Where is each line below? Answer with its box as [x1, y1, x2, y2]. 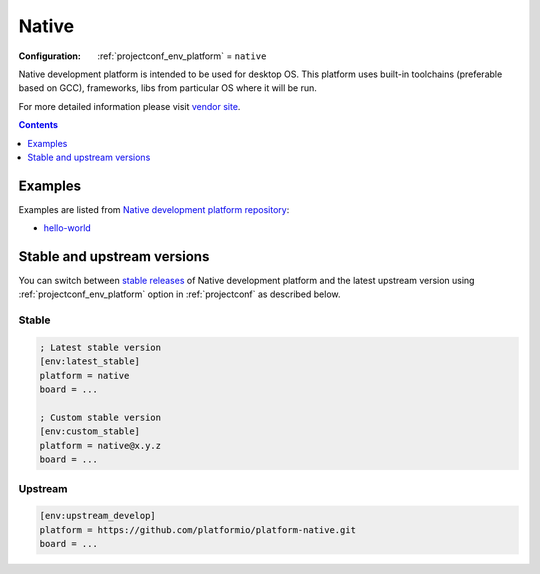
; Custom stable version [39, 411, 162, 423]
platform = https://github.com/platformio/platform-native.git [39, 524, 357, 535]
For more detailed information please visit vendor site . [18, 100, 241, 112]
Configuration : [18, 50, 82, 62]
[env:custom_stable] [39, 426, 140, 437]
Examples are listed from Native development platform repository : [18, 203, 290, 215]
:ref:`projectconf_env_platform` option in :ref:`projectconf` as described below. [18, 288, 341, 300]
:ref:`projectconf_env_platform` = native [97, 50, 267, 62]
